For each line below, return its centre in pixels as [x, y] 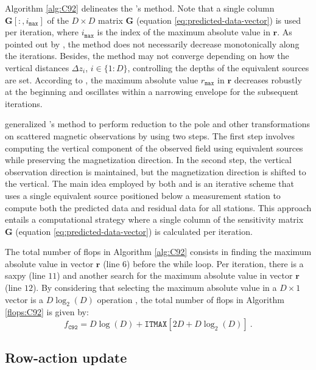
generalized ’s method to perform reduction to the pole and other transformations [158, 124]
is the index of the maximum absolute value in [184, 32]
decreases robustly [268, 79]
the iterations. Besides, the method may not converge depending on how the [147, 56]
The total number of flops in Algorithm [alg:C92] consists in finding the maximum [158, 252]
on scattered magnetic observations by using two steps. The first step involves [150, 135]
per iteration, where [42, 32]
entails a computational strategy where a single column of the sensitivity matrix [154, 219]
